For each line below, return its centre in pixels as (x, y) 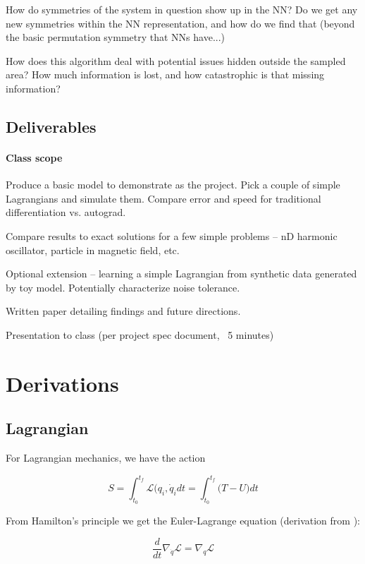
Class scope (34, 157)
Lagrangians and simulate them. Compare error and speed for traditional (163, 198)
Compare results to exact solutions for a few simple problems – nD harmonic (172, 235)
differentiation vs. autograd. (66, 212)
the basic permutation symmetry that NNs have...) (116, 37)
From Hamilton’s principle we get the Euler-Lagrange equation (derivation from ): (183, 521)
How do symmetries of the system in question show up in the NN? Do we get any (182, 9)
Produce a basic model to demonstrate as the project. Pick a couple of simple (173, 185)
